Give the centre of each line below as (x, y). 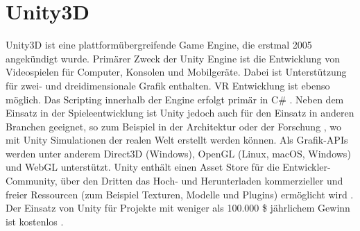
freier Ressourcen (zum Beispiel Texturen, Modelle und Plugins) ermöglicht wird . (180, 194)
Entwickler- (307, 167)
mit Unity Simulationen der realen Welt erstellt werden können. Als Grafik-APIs (177, 140)
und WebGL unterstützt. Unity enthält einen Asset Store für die (143, 167)
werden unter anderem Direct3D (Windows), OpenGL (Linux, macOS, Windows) (178, 153)
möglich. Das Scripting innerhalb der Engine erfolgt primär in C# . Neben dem (175, 99)
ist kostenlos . (35, 221)
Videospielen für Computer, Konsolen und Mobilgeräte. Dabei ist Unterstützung (176, 72)
